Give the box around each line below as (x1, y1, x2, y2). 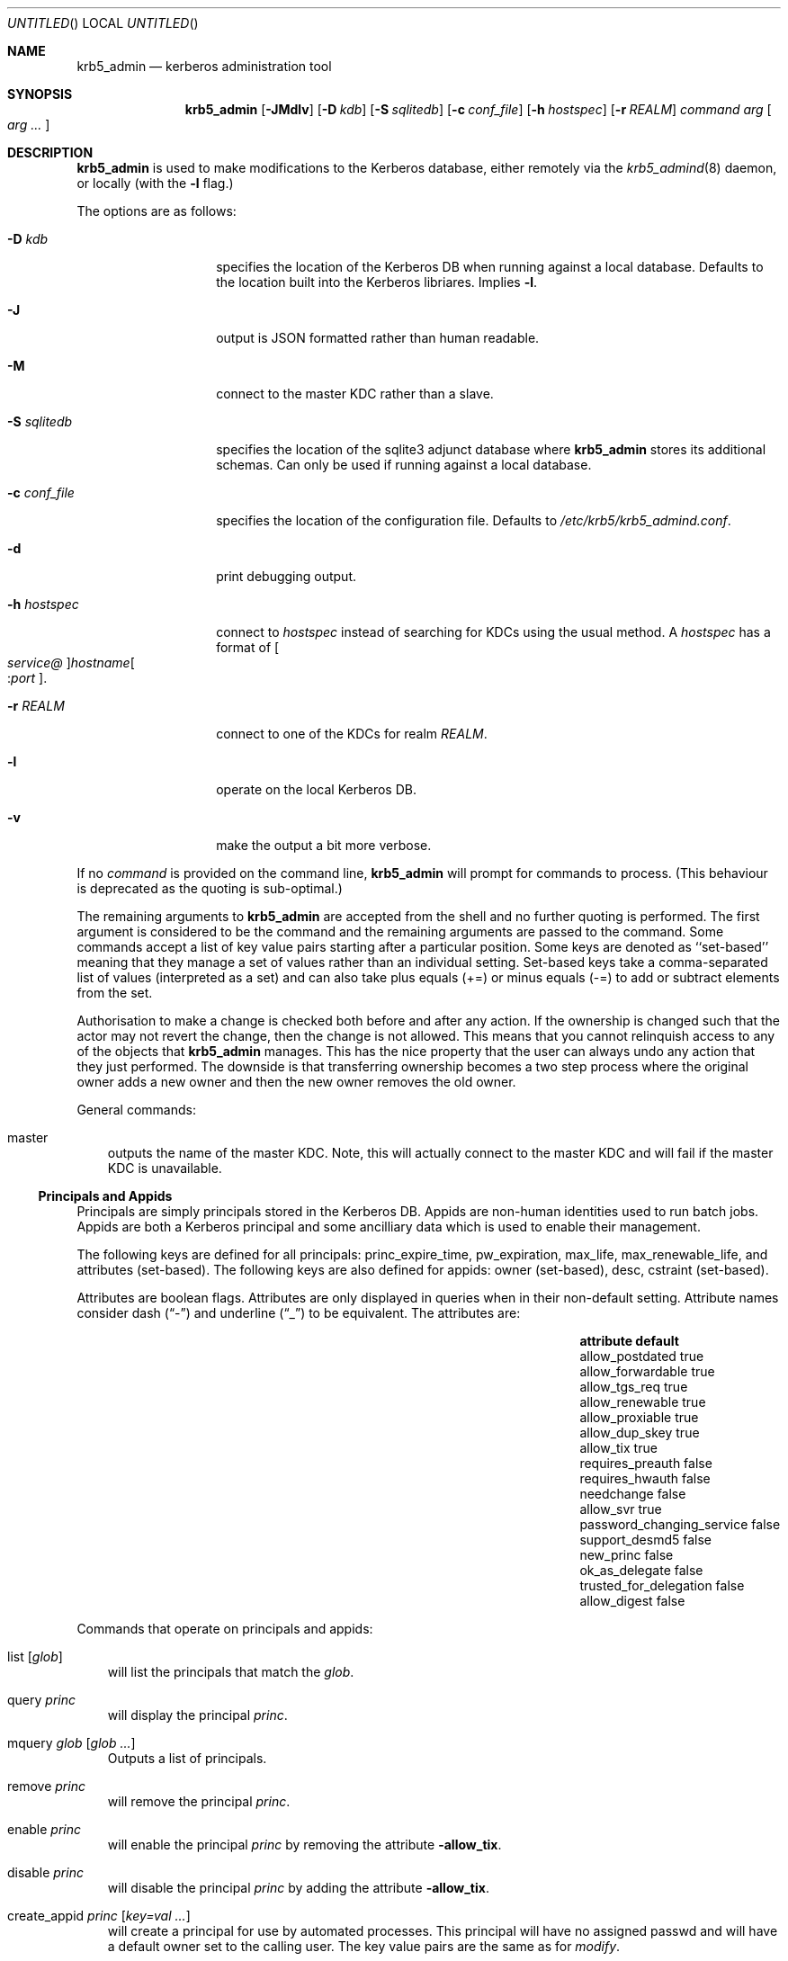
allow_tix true (579, 1440, 658, 1455)
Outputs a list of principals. (107, 1751, 267, 1766)
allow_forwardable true (579, 1364, 715, 1379)
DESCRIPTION (7, 145, 94, 160)
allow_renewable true (579, 1394, 706, 1410)
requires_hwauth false (579, 1471, 711, 1486)
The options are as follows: (76, 203, 237, 219)
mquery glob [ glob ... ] (7, 1735, 136, 1751)
